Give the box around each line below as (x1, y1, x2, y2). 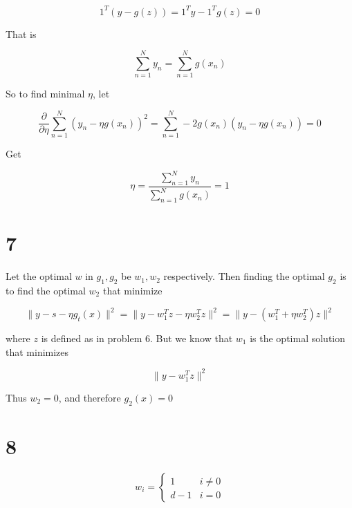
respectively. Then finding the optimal (163, 269, 325, 283)
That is (6, 26, 37, 41)
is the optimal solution (250, 331, 346, 346)
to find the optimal (6, 283, 86, 297)
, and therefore (58, 390, 121, 404)
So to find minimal (6, 86, 85, 101)
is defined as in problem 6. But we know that (41, 331, 233, 346)
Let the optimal (6, 269, 72, 283)
